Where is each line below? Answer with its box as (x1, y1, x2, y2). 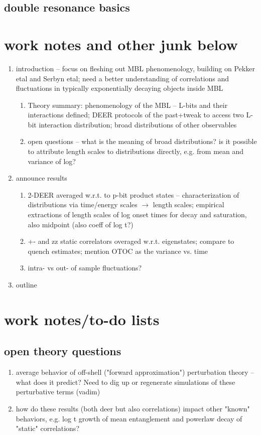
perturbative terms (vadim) (16, 386, 100, 397)
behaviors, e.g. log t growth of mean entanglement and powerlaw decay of (16, 413, 242, 423)
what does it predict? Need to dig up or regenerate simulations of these (16, 376, 235, 387)
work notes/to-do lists (4, 309, 160, 329)
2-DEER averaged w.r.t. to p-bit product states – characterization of (28, 189, 239, 200)
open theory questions (4, 343, 121, 359)
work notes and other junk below (4, 34, 238, 54)
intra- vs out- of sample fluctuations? (28, 262, 142, 273)
